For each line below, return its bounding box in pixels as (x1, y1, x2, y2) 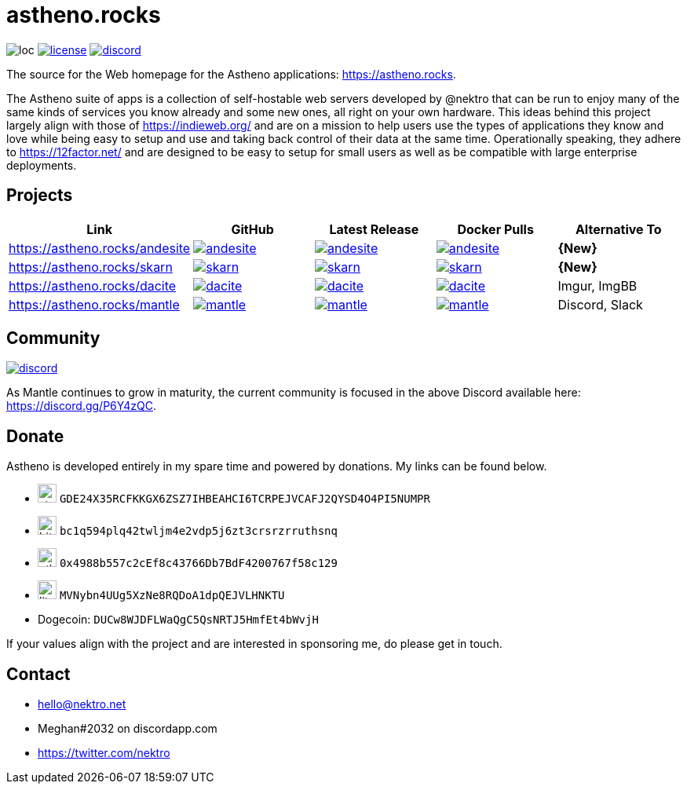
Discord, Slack (557, 296, 643, 313)
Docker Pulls (457, 221, 534, 237)
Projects (6, 185, 73, 206)
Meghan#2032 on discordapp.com (38, 722, 217, 736)
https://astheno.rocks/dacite (9, 277, 177, 294)
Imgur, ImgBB (557, 277, 638, 294)
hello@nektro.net (38, 697, 126, 711)
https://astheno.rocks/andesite (9, 240, 191, 256)
